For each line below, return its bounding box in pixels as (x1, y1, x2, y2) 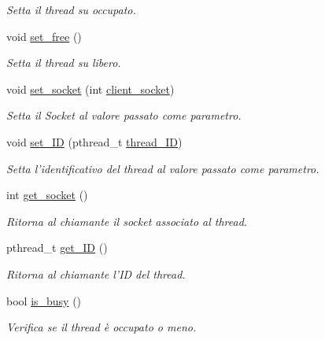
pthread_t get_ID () (6, 239, 108, 256)
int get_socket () (6, 187, 88, 203)
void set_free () (6, 28, 82, 44)
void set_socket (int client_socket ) (6, 80, 175, 97)
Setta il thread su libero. (6, 54, 121, 71)
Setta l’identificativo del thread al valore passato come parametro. (6, 160, 319, 176)
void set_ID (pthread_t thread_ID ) (6, 133, 183, 150)
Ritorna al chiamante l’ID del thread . (6, 265, 186, 282)
